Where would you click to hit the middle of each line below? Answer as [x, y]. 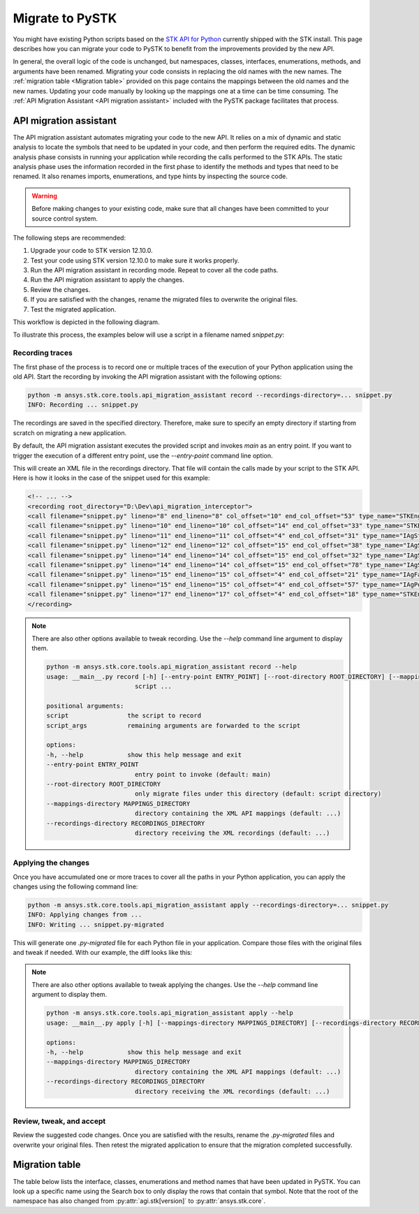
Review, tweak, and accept [59, 1121]
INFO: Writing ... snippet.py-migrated [96, 924]
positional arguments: [85, 706]
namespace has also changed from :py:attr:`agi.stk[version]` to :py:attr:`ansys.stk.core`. [139, 1201]
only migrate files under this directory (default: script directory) [258, 794]
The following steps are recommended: [69, 237]
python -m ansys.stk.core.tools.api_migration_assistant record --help [171, 667]
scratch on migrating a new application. [70, 432]
